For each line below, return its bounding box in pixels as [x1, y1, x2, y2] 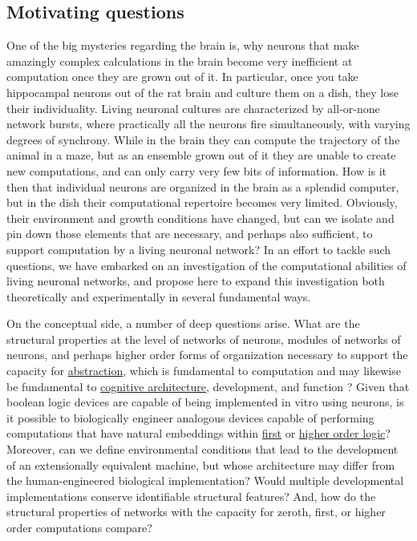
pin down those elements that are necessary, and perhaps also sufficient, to [6, 225, 373, 242]
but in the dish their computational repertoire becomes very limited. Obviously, [6, 194, 398, 211]
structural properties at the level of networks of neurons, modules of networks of [6, 330, 401, 347]
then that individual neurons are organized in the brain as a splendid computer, [6, 178, 399, 195]
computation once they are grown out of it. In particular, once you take [6, 68, 358, 85]
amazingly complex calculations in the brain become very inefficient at [6, 52, 353, 69]
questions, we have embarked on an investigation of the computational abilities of [6, 256, 407, 273]
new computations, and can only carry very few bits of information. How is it [6, 162, 387, 179]
